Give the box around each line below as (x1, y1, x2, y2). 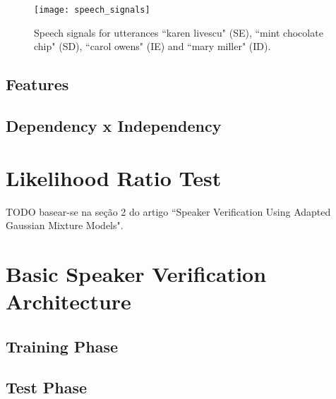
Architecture (6, 287, 131, 316)
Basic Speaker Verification (6, 259, 267, 288)
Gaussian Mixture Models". (6, 218, 124, 233)
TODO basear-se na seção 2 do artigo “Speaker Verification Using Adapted (6, 204, 331, 219)
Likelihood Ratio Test (6, 163, 222, 192)
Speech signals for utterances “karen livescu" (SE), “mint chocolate (34, 25, 323, 39)
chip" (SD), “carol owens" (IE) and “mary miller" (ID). (34, 39, 271, 54)
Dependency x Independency (6, 115, 222, 137)
